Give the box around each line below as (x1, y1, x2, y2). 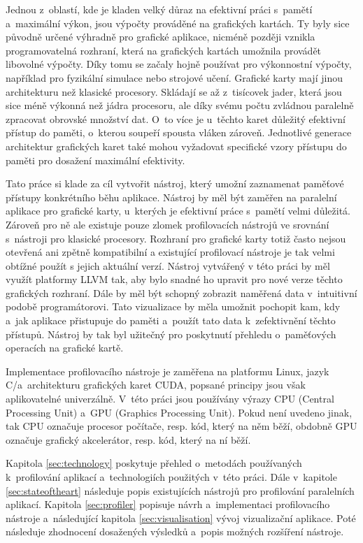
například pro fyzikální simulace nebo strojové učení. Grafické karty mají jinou (6, 70, 343, 85)
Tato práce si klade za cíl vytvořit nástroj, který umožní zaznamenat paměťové (6, 176, 344, 191)
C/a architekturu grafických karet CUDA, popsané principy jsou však (6, 377, 306, 392)
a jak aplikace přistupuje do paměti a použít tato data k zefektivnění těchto (6, 313, 336, 328)
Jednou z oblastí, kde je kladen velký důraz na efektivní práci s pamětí (6, 2, 313, 16)
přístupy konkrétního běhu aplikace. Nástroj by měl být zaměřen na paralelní (6, 189, 337, 204)
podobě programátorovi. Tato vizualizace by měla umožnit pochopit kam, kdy (6, 299, 341, 314)
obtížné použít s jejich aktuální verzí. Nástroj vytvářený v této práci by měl (6, 258, 330, 273)
